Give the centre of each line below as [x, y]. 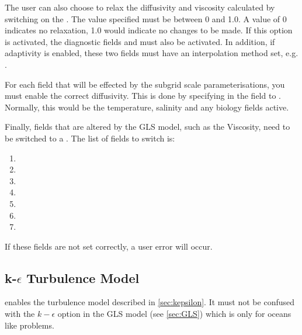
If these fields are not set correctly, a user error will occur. [109, 246]
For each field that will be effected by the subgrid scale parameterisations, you [145, 84]
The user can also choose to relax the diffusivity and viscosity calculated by [140, 7]
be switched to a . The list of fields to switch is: [90, 138]
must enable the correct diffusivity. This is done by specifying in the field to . [143, 96]
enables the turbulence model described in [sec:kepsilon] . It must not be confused [150, 302]
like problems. [29, 325]
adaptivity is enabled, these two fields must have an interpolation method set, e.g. [152, 53]
